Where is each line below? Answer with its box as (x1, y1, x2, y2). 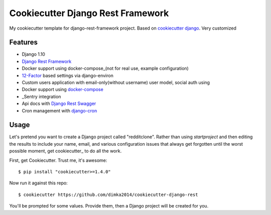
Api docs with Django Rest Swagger (22, 100, 96, 106)
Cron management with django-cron (22, 107, 97, 114)
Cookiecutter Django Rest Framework (9, 8, 169, 19)
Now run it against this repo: (9, 180, 68, 186)
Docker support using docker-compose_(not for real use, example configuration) (22, 65, 189, 71)
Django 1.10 (22, 51, 45, 57)
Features (9, 38, 38, 47)
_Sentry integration (22, 93, 61, 99)
